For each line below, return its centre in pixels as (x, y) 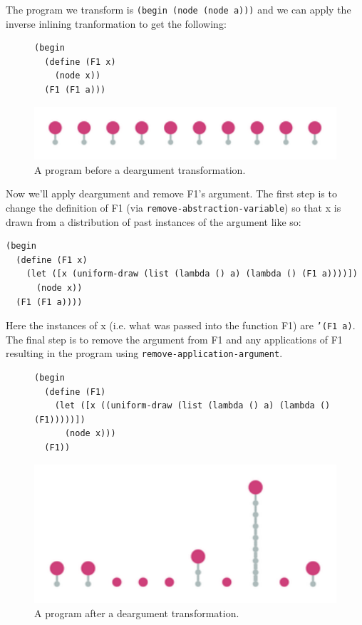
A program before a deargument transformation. (140, 169)
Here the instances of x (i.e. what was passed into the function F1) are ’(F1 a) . (181, 325)
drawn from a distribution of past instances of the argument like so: (154, 221)
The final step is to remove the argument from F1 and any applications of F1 (174, 339)
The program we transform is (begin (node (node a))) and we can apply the (179, 9)
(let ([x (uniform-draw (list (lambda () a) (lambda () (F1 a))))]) (192, 274)
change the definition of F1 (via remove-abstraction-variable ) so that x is (174, 207)
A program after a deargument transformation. (137, 613)
